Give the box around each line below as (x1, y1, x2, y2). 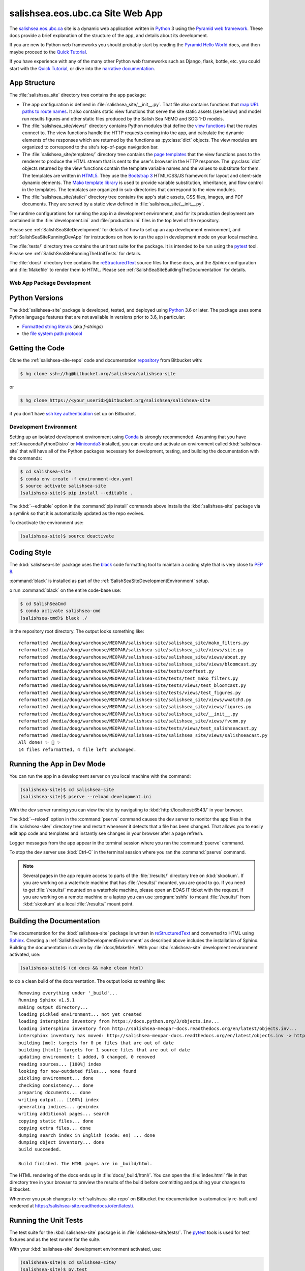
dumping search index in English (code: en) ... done (18, 1132, 155, 1138)
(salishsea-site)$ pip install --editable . (20, 490, 133, 496)
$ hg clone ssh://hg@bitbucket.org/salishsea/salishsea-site (20, 371, 176, 376)
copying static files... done (18, 1118, 94, 1124)
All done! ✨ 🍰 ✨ (18, 740, 61, 745)
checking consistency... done (18, 1082, 94, 1088)
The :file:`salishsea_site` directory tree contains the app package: (9, 92, 146, 98)
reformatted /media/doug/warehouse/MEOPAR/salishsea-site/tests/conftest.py (18, 669, 215, 674)
